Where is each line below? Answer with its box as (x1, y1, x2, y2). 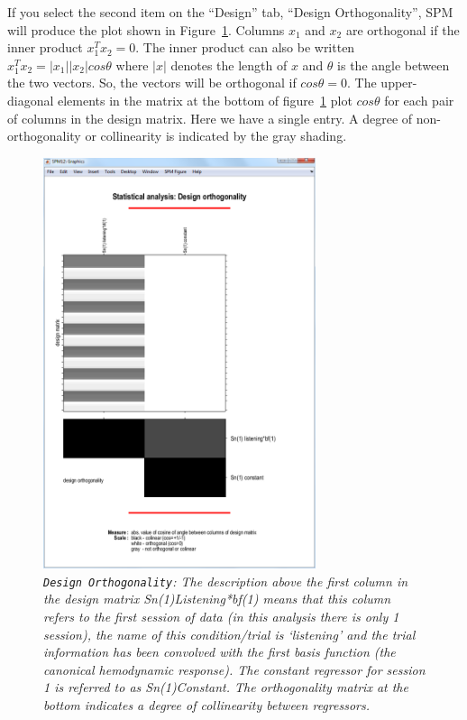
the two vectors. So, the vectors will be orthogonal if (7, 73, 297, 92)
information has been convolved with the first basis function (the (43, 642, 396, 661)
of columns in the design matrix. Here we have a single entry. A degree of (7, 108, 413, 127)
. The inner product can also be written (135, 38, 355, 57)
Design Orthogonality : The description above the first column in (43, 571, 408, 590)
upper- (380, 73, 417, 92)
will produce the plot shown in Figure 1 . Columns (7, 20, 285, 39)
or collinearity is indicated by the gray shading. (85, 126, 347, 145)
